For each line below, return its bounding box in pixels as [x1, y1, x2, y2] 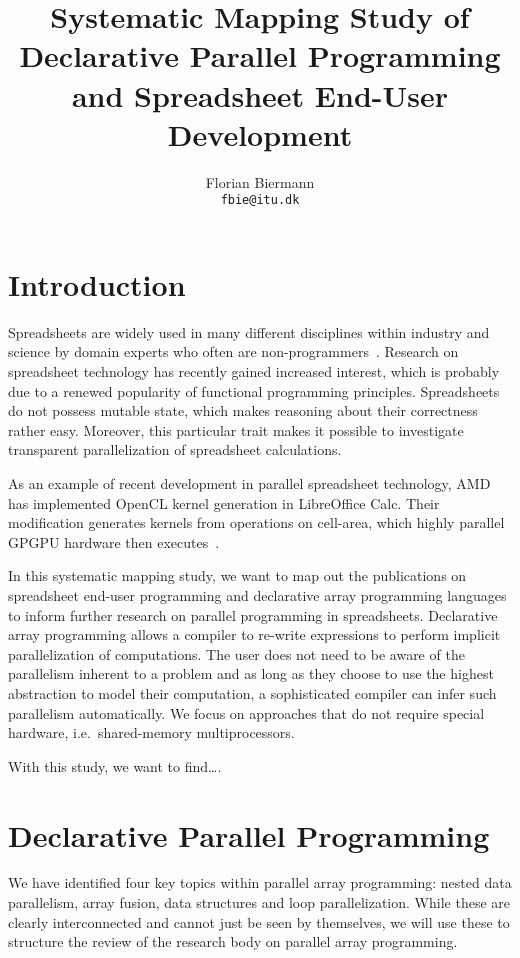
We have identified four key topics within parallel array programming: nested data [8, 872, 512, 893]
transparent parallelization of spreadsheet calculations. [8, 439, 342, 460]
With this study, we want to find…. [8, 755, 222, 776]
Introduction [8, 263, 186, 304]
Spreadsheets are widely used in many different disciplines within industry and [8, 321, 490, 342]
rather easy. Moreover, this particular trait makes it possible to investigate [8, 419, 464, 440]
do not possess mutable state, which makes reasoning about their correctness [8, 400, 478, 421]
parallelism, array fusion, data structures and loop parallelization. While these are [8, 892, 510, 913]
